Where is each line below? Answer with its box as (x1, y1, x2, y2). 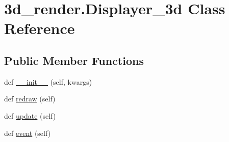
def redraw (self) (4, 93, 56, 104)
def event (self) (4, 127, 51, 138)
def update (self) (4, 110, 56, 121)
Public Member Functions (4, 52, 144, 68)
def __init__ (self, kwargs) (4, 76, 92, 87)
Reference (4, 18, 75, 39)
